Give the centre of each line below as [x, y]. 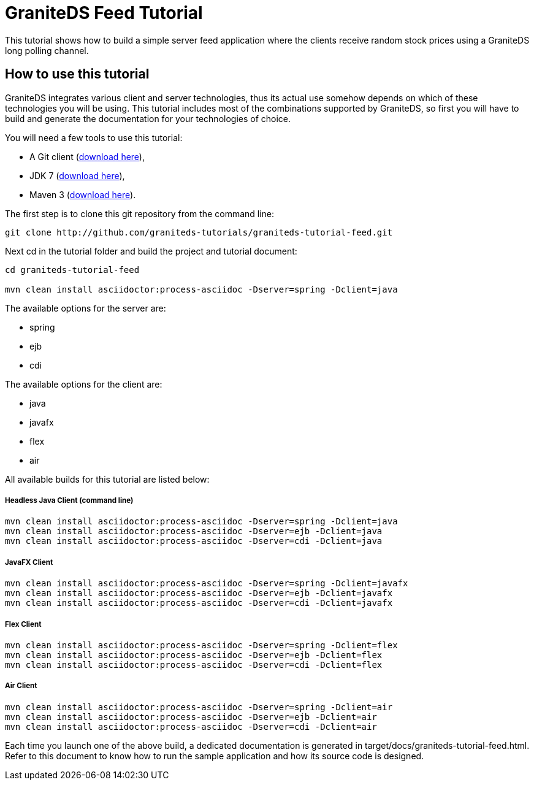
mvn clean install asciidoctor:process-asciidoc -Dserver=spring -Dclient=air [199, 707]
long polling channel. [47, 50]
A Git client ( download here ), [87, 156]
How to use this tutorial [77, 74]
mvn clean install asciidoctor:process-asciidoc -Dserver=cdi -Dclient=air [191, 726]
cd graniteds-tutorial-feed [72, 270]
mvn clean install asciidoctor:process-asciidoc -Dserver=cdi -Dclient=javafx [199, 603]
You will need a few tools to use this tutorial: [94, 137]
